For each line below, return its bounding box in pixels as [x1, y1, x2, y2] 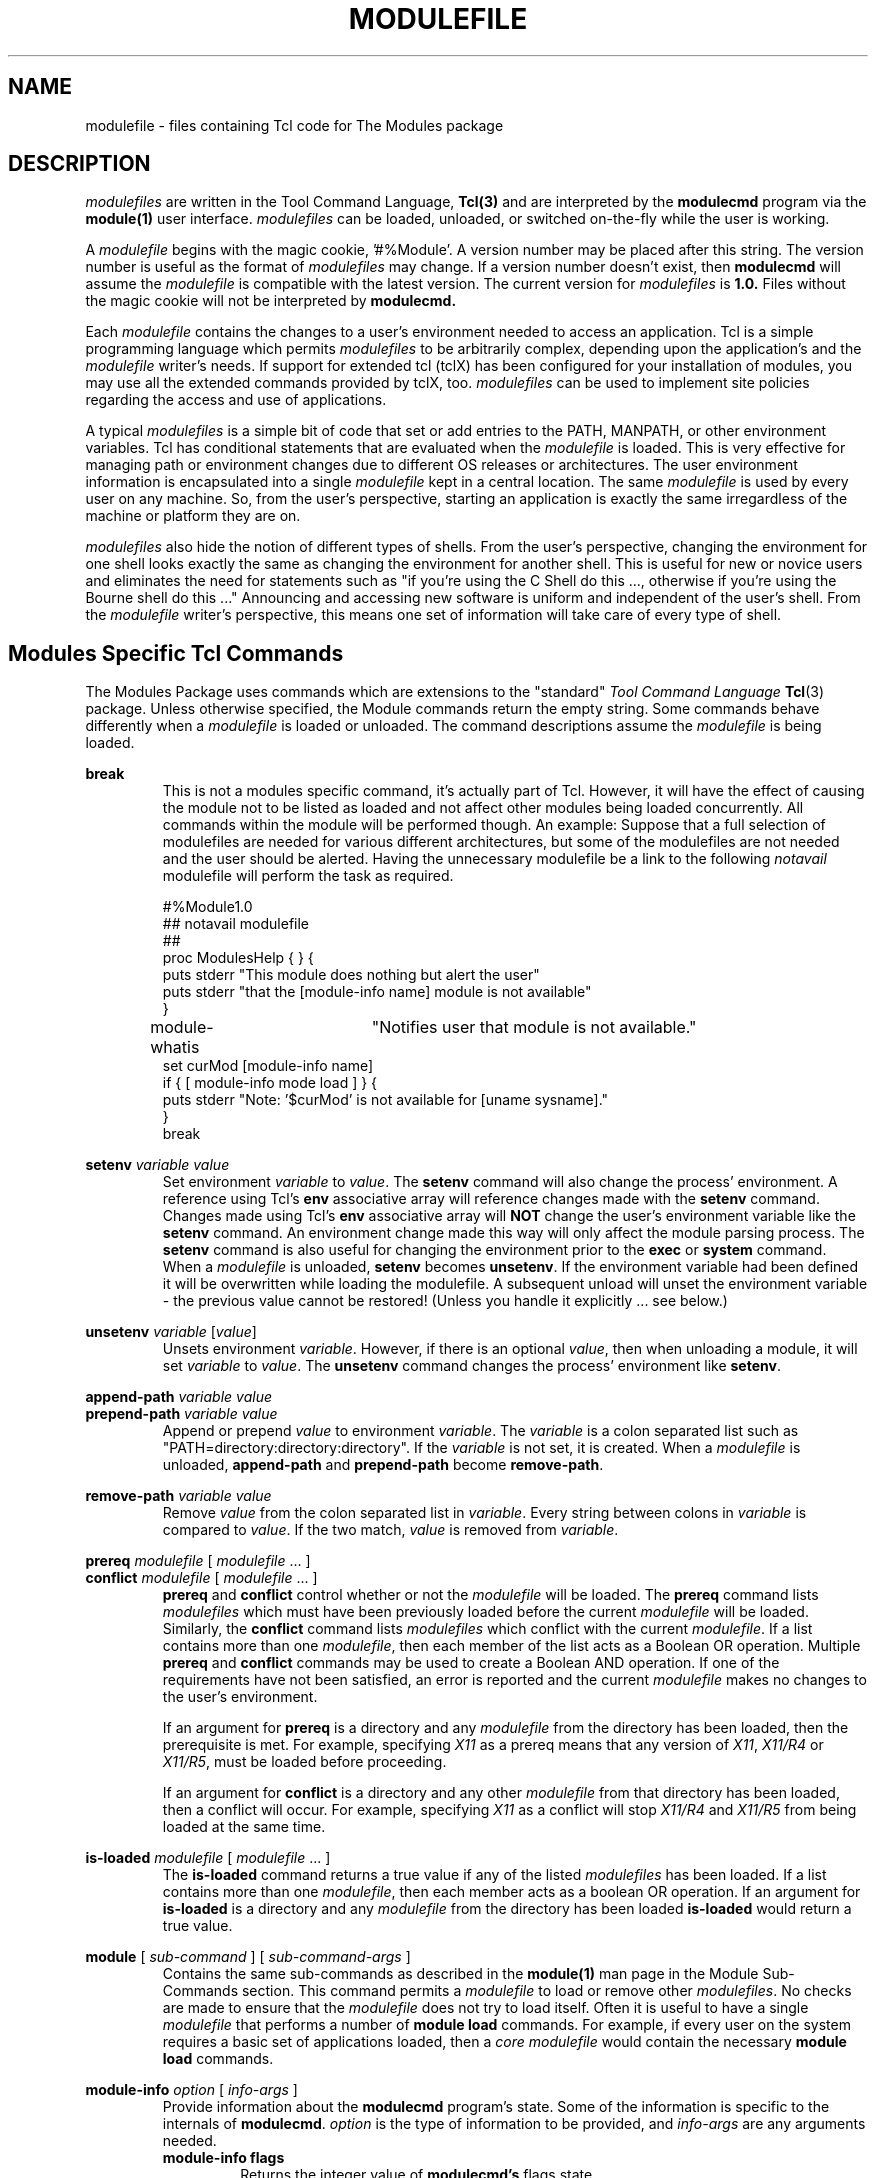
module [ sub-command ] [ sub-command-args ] [85, 1948, 411, 1966]
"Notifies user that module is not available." [371, 1017, 697, 1038]
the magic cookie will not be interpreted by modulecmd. [85, 292, 457, 310]
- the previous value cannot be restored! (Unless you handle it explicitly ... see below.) [162, 1292, 728, 1310]
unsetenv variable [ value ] [85, 1323, 257, 1341]
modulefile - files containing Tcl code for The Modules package [85, 116, 504, 134]
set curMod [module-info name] [162, 1057, 374, 1075]
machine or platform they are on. [85, 507, 301, 525]
